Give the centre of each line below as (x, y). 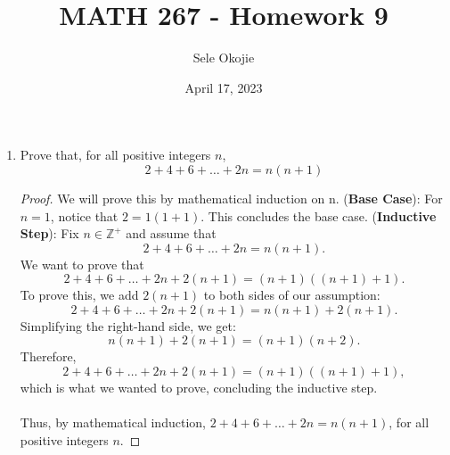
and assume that (171, 233)
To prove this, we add (79, 295)
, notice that (84, 215)
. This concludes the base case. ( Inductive (319, 215)
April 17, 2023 (224, 87)
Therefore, (48, 356)
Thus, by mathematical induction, (113, 422)
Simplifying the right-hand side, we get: (128, 325)
